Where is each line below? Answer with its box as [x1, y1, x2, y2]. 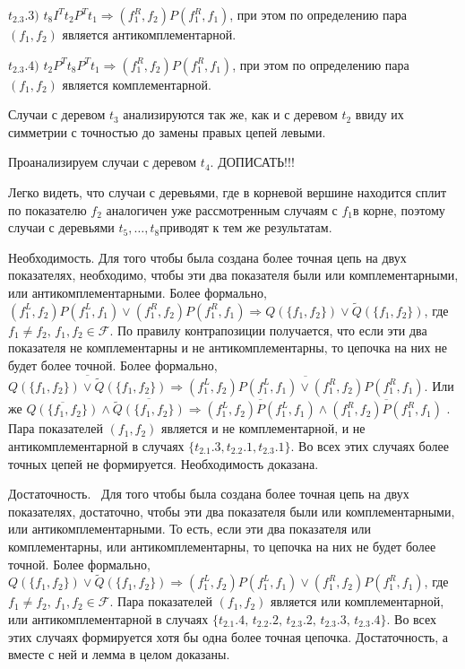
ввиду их [355, 105, 404, 124]
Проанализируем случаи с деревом [8, 152, 197, 171]
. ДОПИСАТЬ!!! [210, 152, 295, 171]
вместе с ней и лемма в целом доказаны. [8, 645, 230, 664]
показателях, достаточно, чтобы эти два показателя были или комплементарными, [8, 501, 455, 520]
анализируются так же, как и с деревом [123, 105, 338, 124]
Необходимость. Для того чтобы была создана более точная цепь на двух [8, 248, 407, 266]
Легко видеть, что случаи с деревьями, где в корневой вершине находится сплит [8, 182, 447, 201]
